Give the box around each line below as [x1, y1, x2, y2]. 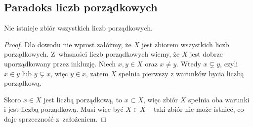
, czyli [220, 58, 238, 68]
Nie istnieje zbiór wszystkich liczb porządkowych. [4, 23, 153, 33]
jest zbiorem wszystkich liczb [141, 39, 229, 49]
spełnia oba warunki [188, 94, 250, 104]
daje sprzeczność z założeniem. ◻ [4, 113, 107, 124]
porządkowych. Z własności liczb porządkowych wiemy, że [4, 49, 180, 59]
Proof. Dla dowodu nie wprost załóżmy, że [4, 39, 131, 49]
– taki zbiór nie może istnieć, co [148, 104, 244, 114]
